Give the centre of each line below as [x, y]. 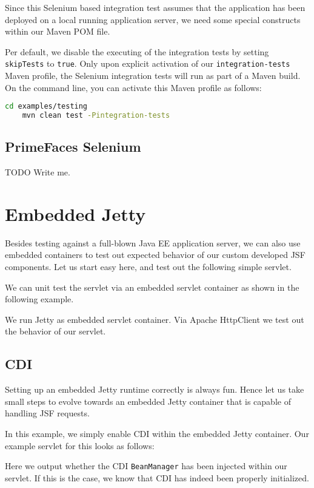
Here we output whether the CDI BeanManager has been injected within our [146, 466]
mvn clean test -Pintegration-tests [96, 116]
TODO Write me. [38, 172]
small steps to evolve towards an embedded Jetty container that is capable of [148, 401]
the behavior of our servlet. [55, 331]
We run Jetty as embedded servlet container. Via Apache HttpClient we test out [155, 319]
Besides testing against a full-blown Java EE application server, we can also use [153, 242]
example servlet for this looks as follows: [80, 445]
